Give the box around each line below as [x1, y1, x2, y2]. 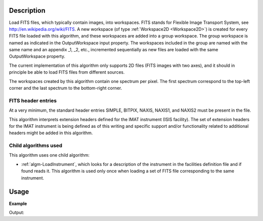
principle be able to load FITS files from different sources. [9, 69, 125, 75]
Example [9, 201, 27, 206]
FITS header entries [9, 97, 57, 104]
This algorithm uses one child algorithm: [9, 152, 90, 158]
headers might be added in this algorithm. [9, 130, 93, 136]
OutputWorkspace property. [9, 54, 65, 60]
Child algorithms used [9, 142, 63, 149]
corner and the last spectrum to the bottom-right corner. [9, 85, 122, 91]
